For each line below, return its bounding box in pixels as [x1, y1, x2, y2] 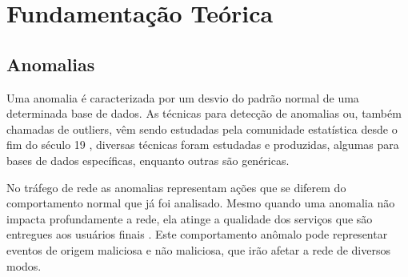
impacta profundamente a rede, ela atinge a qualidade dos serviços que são [6, 210, 373, 227]
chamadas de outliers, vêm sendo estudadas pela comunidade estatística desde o [6, 120, 398, 137]
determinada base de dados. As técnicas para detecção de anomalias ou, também [6, 105, 402, 122]
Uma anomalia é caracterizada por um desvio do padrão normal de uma [6, 89, 359, 106]
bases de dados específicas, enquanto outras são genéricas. [6, 151, 290, 168]
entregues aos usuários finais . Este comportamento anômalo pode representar [6, 226, 388, 243]
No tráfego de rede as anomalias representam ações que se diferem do [6, 179, 346, 195]
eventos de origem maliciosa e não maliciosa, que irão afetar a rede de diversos [6, 241, 391, 258]
